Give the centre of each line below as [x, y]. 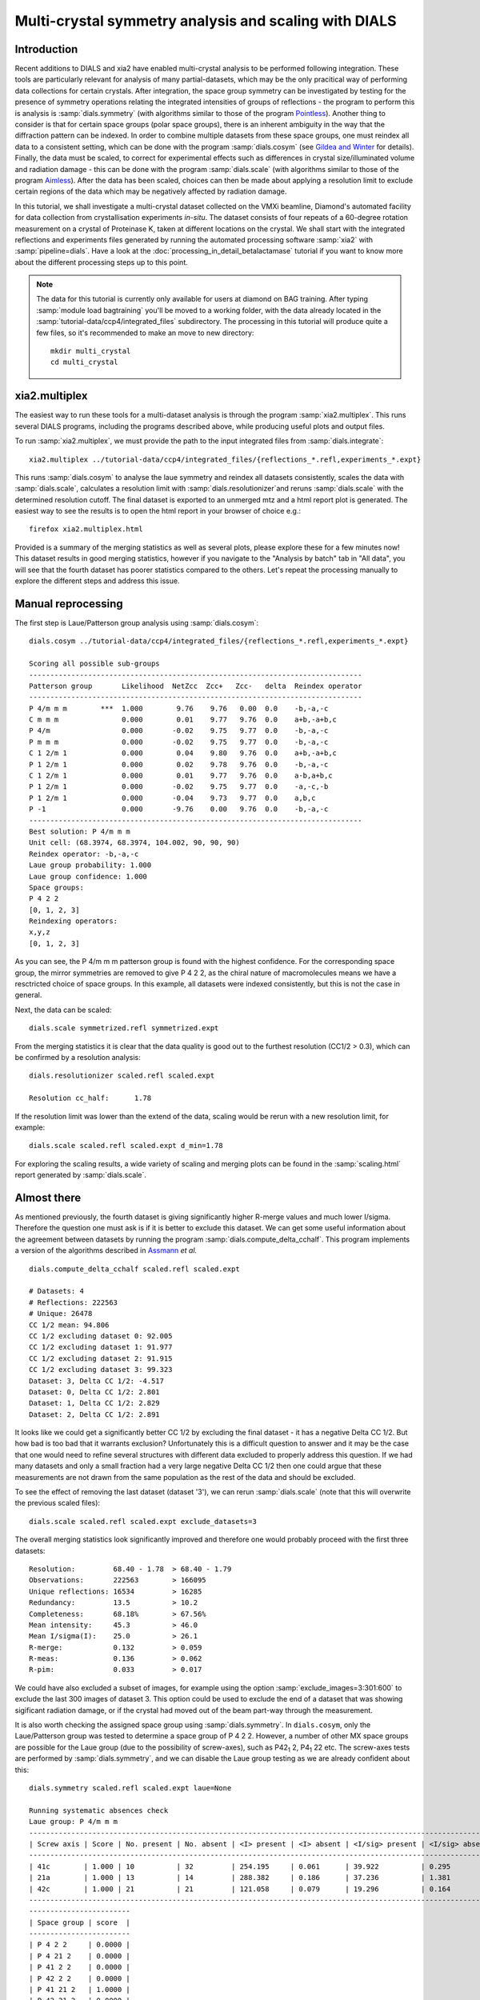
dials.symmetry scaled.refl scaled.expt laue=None [130, 1788]
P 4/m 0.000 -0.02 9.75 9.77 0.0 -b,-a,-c [179, 731]
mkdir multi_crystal [91, 351]
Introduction [46, 49]
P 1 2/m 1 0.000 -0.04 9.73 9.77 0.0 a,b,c [172, 798]
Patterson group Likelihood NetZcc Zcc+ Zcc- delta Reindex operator [196, 686]
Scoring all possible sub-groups [94, 664]
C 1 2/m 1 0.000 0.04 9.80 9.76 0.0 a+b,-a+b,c [183, 753]
